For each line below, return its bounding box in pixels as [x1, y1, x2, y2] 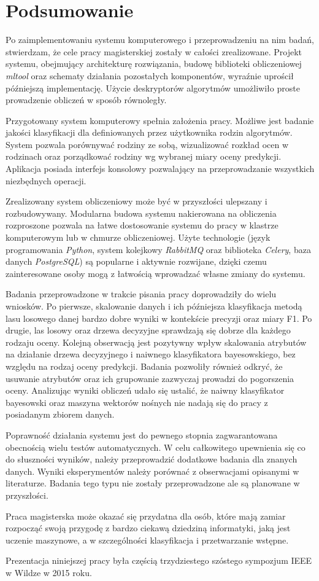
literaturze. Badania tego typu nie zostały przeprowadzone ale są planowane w [6, 477, 300, 489]
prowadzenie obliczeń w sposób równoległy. [6, 93, 167, 106]
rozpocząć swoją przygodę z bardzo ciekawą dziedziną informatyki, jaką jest [6, 521, 291, 534]
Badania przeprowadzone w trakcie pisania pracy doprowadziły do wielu [6, 287, 277, 300]
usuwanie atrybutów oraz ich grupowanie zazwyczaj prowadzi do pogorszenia [6, 372, 294, 384]
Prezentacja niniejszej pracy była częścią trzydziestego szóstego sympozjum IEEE [6, 554, 312, 567]
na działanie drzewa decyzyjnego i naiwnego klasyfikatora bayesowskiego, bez [6, 348, 296, 361]
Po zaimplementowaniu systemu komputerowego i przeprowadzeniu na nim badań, [6, 33, 314, 46]
